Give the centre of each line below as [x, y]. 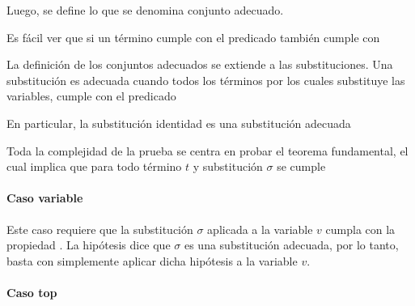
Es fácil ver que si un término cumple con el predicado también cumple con [193, 37]
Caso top [32, 292]
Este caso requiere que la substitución [100, 229]
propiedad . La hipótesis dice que [89, 245]
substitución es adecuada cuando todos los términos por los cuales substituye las [206, 80]
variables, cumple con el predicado [91, 96]
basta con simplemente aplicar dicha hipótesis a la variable [152, 260]
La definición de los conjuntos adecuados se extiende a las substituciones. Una [200, 64]
